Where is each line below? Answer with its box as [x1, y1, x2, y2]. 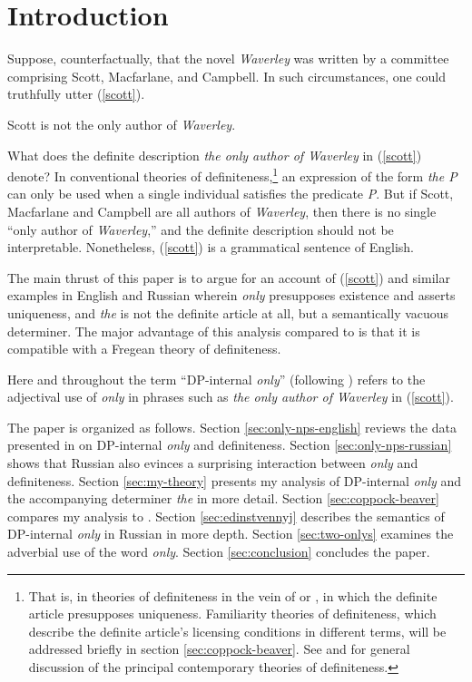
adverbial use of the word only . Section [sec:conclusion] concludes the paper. [7, 542, 430, 561]
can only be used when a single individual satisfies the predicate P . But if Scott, [7, 184, 454, 203]
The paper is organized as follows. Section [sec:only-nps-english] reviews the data [7, 417, 457, 436]
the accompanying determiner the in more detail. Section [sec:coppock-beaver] [7, 489, 439, 508]
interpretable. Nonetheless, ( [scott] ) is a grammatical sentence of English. [7, 238, 414, 257]
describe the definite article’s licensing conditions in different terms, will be [28, 621, 447, 640]
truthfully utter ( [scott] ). [7, 84, 145, 103]
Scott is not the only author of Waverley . [7, 114, 236, 133]
